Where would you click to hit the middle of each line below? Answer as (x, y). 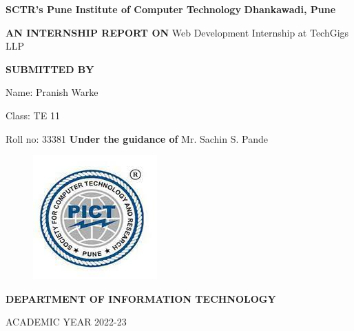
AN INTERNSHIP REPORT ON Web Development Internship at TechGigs (177, 32)
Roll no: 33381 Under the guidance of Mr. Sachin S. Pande (137, 138)
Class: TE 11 (33, 115)
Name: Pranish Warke (52, 92)
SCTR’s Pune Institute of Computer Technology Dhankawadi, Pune (171, 9)
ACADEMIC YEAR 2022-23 (66, 322)
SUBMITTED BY (50, 69)
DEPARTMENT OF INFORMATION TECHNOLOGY (141, 298)
